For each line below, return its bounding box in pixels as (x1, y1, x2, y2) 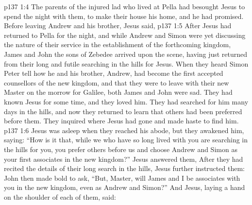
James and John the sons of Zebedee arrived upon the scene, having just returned (4, 49, 248, 59)
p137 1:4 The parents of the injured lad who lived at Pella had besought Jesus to (4, 1, 245, 11)
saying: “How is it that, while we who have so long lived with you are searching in (4, 135, 248, 145)
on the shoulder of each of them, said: (4, 191, 116, 202)
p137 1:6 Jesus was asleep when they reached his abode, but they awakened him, (4, 125, 244, 135)
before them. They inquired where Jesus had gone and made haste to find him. (4, 116, 239, 126)
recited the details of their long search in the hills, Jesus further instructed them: (4, 163, 245, 173)
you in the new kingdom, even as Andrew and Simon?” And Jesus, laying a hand (4, 182, 245, 192)
